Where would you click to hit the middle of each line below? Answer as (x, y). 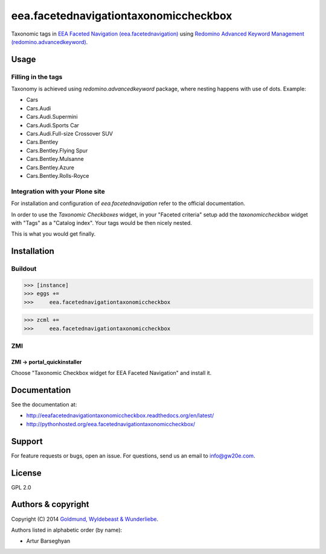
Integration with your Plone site (58, 191)
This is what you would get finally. (53, 234)
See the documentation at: (44, 404)
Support (27, 441)
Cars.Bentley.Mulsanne (55, 159)
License (26, 473)
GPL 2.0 (21, 487)
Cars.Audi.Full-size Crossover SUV (69, 134)
